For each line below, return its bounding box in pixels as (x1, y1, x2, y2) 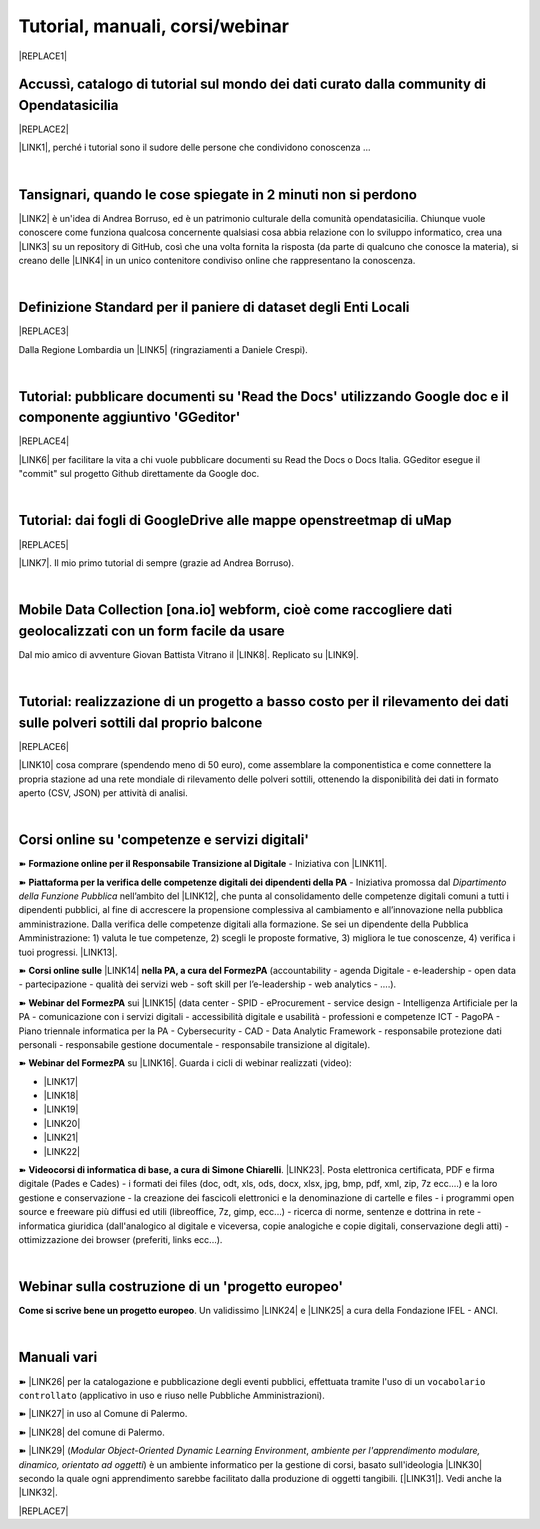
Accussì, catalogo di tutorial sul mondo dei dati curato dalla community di (18, 76, 487, 93)
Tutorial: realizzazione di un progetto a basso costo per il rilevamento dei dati (18, 693, 509, 710)
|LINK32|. (18, 1486, 59, 1499)
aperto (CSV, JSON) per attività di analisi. (18, 786, 189, 799)
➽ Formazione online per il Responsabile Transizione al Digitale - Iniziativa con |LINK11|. (18, 858, 388, 870)
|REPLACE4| (18, 435, 70, 447)
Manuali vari (18, 1349, 98, 1366)
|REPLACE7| (18, 1505, 69, 1517)
